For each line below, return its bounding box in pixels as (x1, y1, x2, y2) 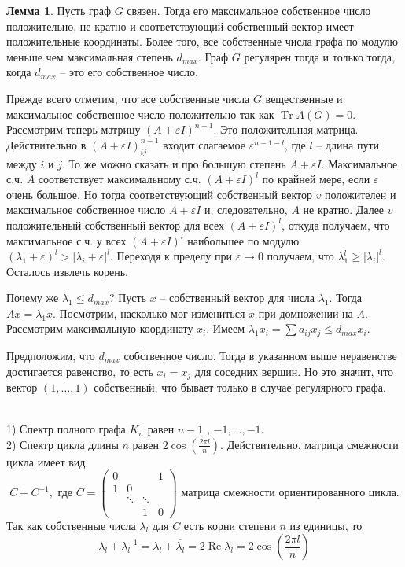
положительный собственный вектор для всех (6, 216, 224, 233)
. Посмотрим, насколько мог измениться (53, 304, 245, 321)
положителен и (325, 186, 396, 202)
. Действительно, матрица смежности (220, 436, 399, 452)
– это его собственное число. (60, 64, 198, 80)
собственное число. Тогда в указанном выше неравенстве (123, 347, 397, 363)
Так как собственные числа (6, 517, 136, 533)
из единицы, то (289, 517, 363, 533)
